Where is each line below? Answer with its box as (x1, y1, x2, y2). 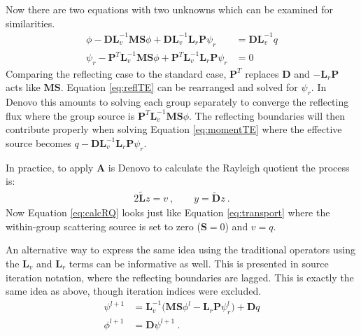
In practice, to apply (6, 160, 94, 174)
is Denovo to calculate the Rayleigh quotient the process (108, 160, 350, 174)
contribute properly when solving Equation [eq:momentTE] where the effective (6, 122, 342, 136)
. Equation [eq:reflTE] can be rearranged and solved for (60, 80, 298, 94)
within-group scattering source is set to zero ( (6, 218, 201, 233)
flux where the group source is (6, 108, 135, 122)
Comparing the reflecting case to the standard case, (6, 66, 227, 80)
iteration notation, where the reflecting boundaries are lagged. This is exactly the (6, 269, 354, 284)
